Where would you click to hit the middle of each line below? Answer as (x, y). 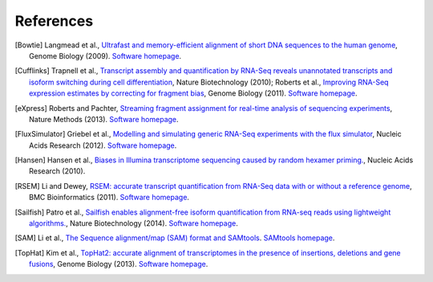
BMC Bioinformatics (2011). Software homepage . (109, 198)
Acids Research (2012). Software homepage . (103, 145)
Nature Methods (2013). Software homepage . (104, 119)
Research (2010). (57, 171)
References (54, 21)
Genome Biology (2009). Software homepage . (105, 55)
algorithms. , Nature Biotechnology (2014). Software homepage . (134, 223)
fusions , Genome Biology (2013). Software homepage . (119, 264)
